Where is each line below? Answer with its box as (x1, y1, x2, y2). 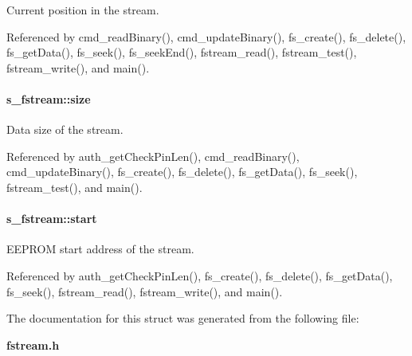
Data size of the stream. (6, 121, 124, 138)
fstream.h (6, 336, 60, 353)
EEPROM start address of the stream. (6, 241, 194, 257)
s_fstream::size (6, 90, 91, 107)
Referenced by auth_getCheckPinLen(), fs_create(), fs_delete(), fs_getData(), (6, 267, 393, 284)
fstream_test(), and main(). (6, 178, 143, 195)
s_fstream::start (6, 210, 97, 227)
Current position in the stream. (6, 2, 159, 18)
